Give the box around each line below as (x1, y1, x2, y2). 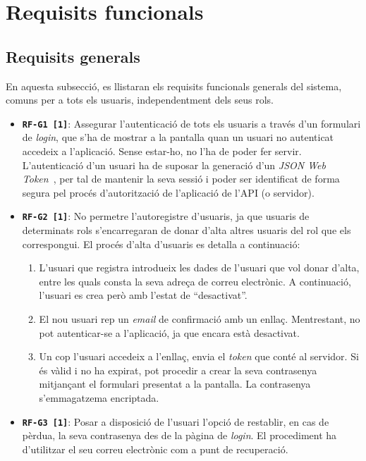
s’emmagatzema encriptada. (39, 390, 159, 405)
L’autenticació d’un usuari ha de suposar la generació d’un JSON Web (22, 157, 326, 172)
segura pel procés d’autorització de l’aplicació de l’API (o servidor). (22, 185, 315, 199)
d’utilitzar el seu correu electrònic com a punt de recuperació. (22, 441, 288, 456)
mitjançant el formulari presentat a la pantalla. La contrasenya (39, 376, 311, 391)
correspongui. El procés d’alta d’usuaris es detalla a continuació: (22, 236, 300, 251)
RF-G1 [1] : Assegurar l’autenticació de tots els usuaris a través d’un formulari (22, 116, 361, 130)
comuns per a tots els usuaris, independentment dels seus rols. (6, 92, 274, 107)
